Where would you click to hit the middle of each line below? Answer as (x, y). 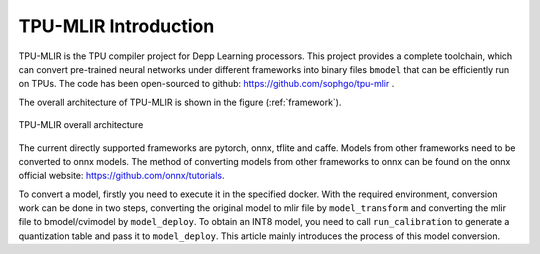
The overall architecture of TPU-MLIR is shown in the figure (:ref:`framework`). (180, 102)
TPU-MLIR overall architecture (81, 125)
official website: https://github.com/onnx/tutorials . (121, 176)
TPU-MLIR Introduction (116, 26)
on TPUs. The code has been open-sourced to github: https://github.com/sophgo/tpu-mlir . (206, 84)
